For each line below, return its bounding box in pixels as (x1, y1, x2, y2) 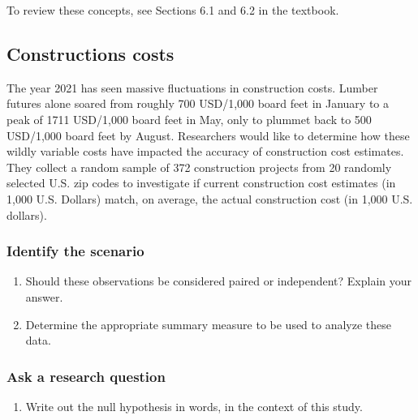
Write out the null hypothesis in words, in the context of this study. (25, 397, 363, 414)
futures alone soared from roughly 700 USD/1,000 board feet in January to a (6, 95, 389, 112)
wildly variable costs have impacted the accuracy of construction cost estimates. (6, 143, 404, 160)
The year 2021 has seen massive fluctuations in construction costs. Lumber (6, 79, 378, 96)
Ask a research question (6, 366, 166, 386)
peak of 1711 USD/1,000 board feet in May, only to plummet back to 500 (6, 110, 372, 127)
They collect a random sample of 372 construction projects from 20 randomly (6, 158, 392, 175)
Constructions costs (6, 41, 175, 66)
